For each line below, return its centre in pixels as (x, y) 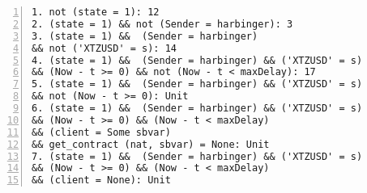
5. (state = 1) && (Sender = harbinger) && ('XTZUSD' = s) (197, 84)
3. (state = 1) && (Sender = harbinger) (145, 36)
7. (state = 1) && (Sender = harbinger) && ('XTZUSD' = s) (197, 156)
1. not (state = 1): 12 (96, 12)
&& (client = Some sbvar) (101, 132)
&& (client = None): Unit (101, 180)
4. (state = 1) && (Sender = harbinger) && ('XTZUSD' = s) (197, 60)
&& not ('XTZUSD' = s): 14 (104, 48)
